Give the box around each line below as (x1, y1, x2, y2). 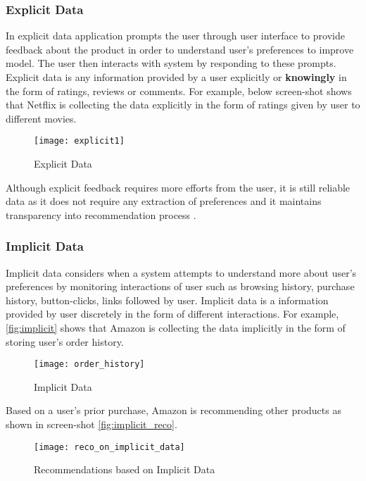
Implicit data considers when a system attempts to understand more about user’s (6, 265, 357, 280)
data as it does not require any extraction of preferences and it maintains (6, 194, 322, 208)
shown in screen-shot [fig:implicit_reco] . (6, 417, 177, 432)
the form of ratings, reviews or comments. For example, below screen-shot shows (6, 83, 352, 98)
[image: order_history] (34, 359, 145, 370)
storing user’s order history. (6, 334, 124, 349)
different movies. (6, 111, 77, 125)
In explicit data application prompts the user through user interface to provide (6, 28, 345, 43)
